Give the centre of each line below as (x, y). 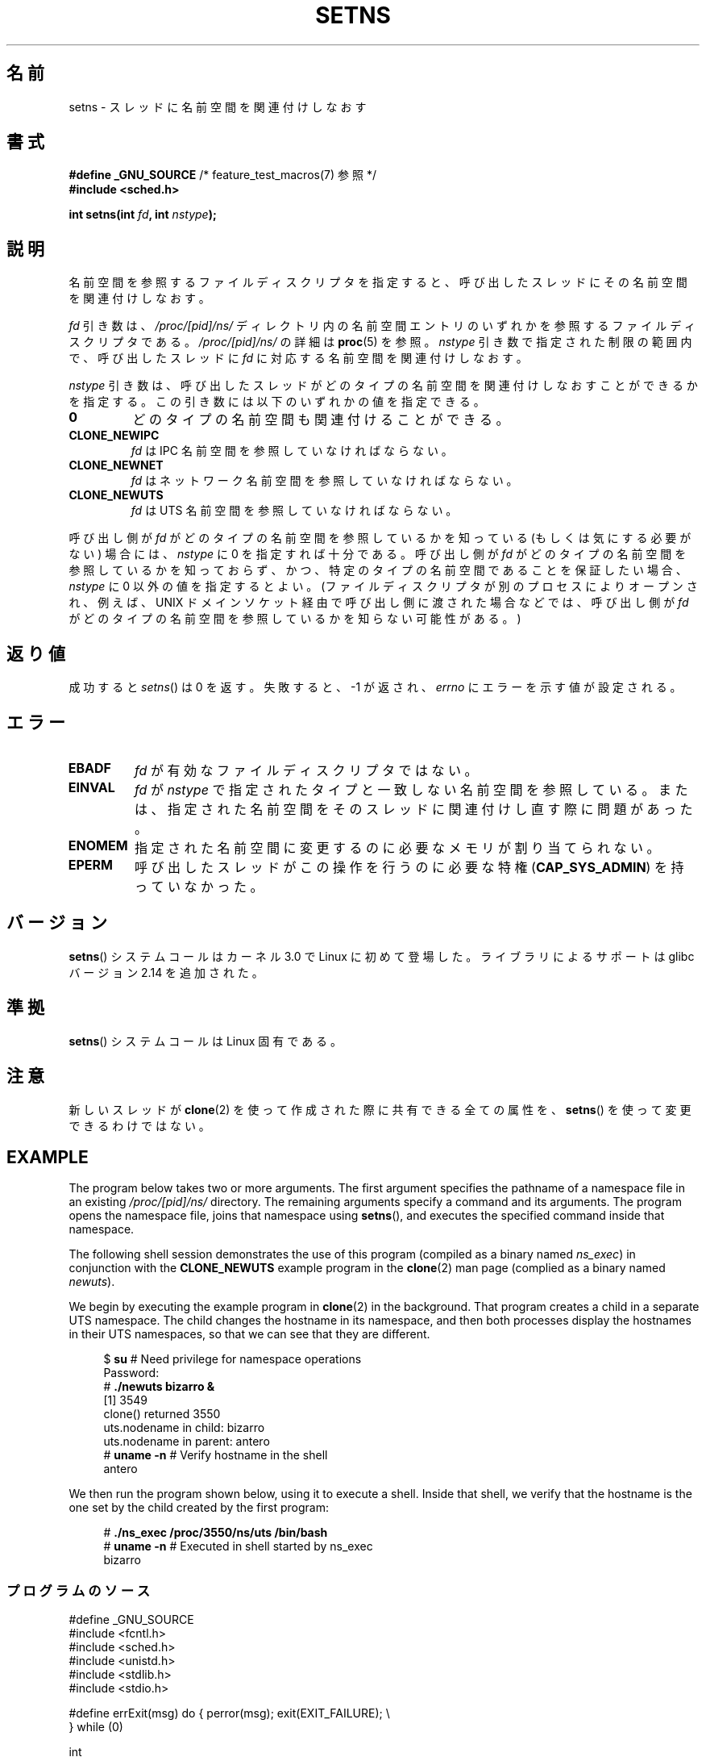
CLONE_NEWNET (116, 465)
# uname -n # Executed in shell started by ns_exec (238, 1546)
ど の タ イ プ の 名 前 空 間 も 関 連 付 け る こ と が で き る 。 (321, 420)
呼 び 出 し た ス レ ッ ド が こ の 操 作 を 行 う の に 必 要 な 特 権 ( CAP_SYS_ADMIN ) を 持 (409, 867)
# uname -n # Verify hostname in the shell (216, 1455)
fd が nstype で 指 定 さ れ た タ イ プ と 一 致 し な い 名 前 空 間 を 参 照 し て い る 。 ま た (411, 789)
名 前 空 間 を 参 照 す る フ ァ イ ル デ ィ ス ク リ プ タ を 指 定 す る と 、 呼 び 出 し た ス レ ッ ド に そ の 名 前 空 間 (378, 282)
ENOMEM (98, 845)
